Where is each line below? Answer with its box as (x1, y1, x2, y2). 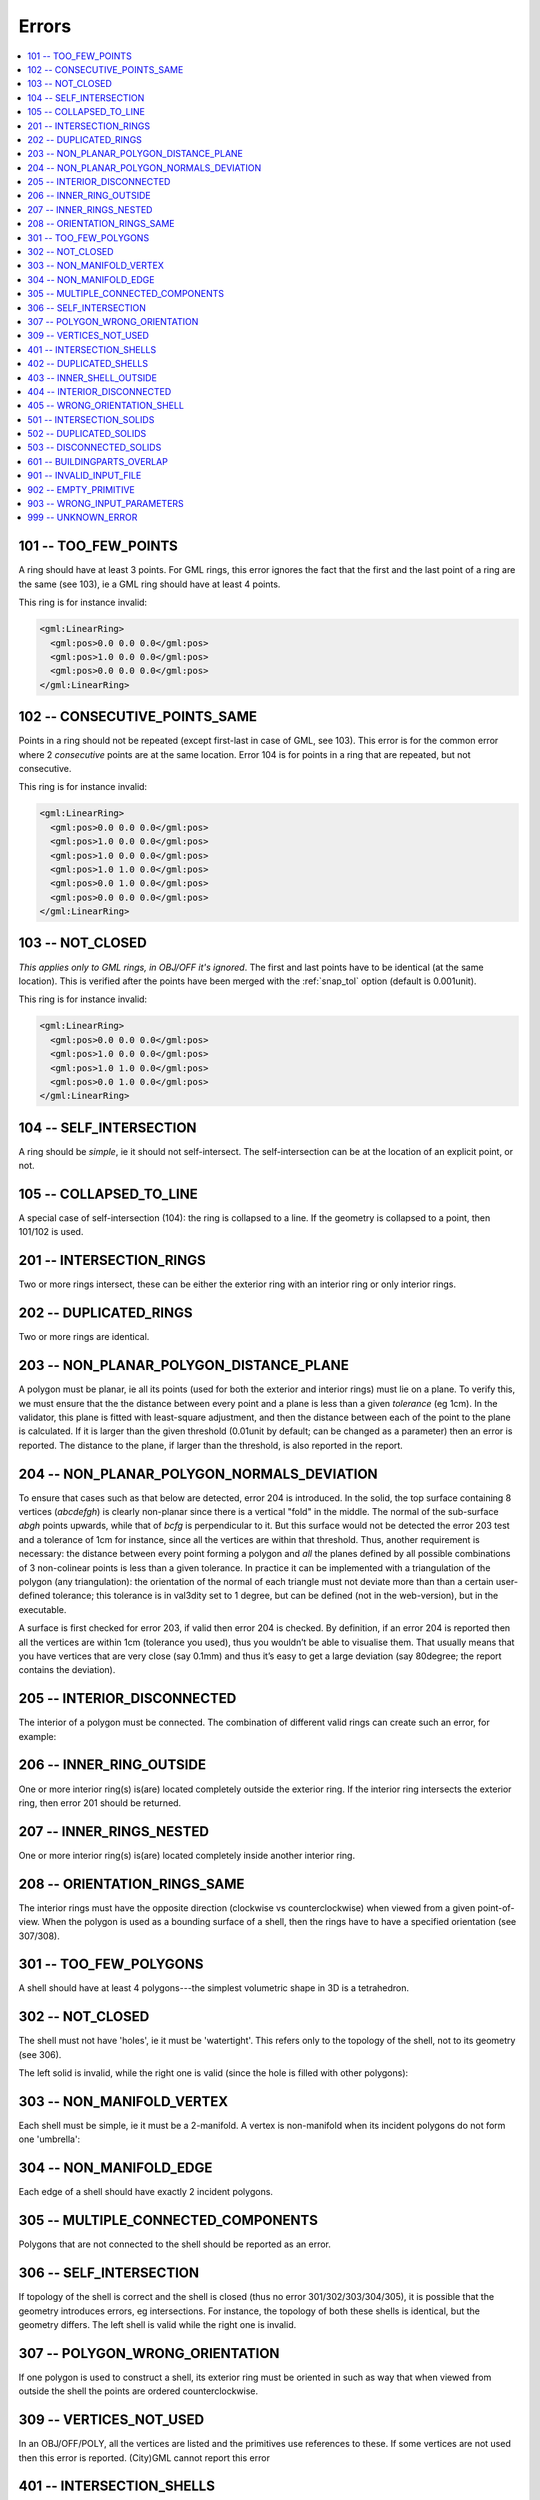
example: (18, 1730, 57, 1742)
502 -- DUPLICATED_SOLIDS (27, 428, 147, 440)
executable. (18, 1603, 67, 1615)
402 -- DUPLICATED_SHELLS (27, 358, 149, 370)
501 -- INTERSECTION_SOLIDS (27, 413, 155, 425)
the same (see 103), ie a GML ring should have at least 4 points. (18, 578, 281, 590)
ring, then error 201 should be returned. (18, 1796, 182, 1809)
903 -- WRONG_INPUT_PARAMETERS (27, 498, 184, 510)
